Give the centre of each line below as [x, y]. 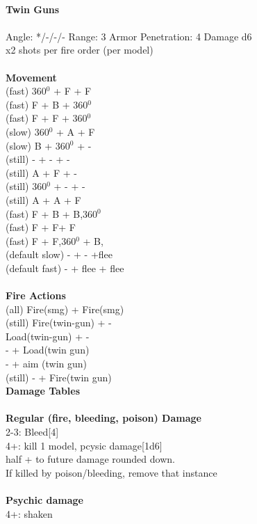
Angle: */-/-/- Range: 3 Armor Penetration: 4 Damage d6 [129, 36]
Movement [31, 77]
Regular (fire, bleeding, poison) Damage [103, 418]
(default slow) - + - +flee [59, 254]
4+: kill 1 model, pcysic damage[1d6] [84, 445]
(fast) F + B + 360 [47, 104]
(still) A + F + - [41, 172]
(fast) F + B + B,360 [52, 213]
